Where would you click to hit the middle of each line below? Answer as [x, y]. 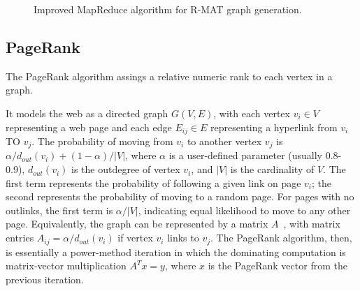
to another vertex [224, 141]
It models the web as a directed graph [87, 113]
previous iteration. [45, 279]
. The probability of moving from [102, 141]
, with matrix [312, 224]
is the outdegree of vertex [125, 169]
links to [183, 238]
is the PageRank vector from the [278, 266]
